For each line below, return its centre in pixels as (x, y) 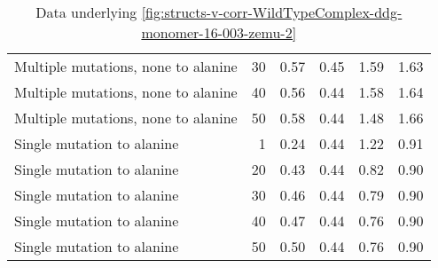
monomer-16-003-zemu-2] (219, 32)
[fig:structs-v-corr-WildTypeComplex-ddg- (272, 12)
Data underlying (86, 12)
